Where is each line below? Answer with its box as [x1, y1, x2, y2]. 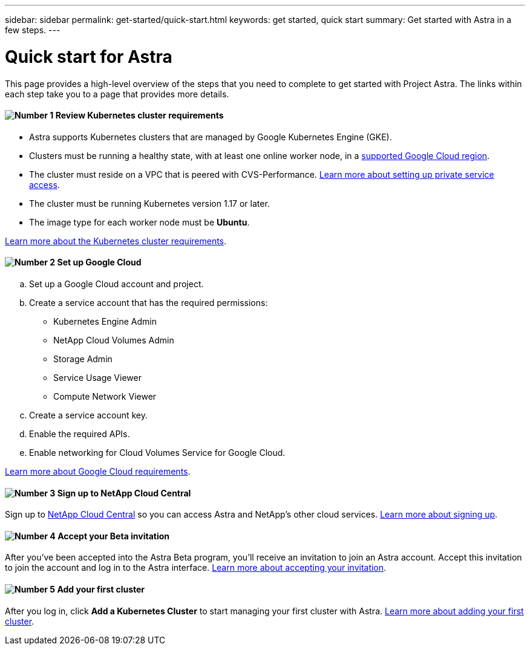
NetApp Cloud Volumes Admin [53, 334, 174, 345]
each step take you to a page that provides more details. [5, 88, 229, 99]
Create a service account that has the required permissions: [29, 297, 268, 308]
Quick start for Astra [5, 46, 172, 67]
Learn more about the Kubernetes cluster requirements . [5, 235, 227, 246]
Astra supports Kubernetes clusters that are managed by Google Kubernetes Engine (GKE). [29, 131, 392, 142]
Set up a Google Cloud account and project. [29, 278, 204, 289]
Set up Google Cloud [57, 257, 142, 268]
